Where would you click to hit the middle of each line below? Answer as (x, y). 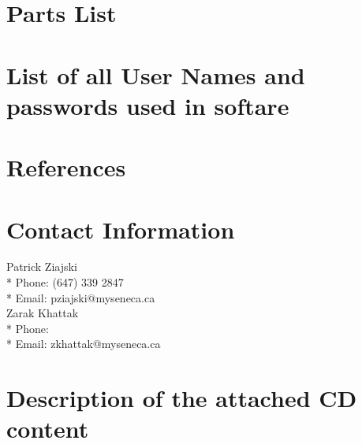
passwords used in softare (148, 105)
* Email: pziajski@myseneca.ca (81, 297)
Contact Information (121, 229)
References (66, 167)
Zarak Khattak (43, 313)
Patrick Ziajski (42, 266)
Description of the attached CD (182, 398)
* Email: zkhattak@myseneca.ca (84, 344)
